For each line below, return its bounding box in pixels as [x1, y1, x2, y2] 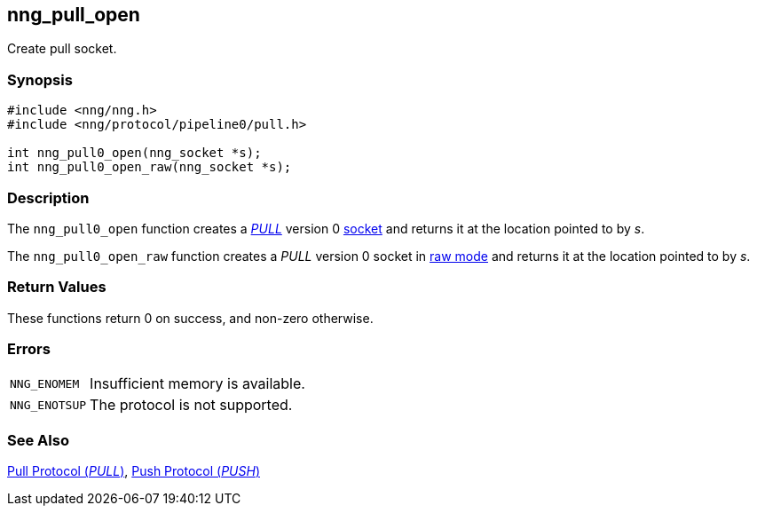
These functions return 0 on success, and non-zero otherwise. [7, 310, 374, 326]
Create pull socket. [7, 41, 117, 57]
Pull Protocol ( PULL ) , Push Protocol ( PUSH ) [7, 463, 260, 479]
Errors [7, 340, 51, 359]
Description [7, 188, 90, 207]
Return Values [7, 278, 106, 296]
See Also [7, 430, 69, 449]
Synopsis [7, 70, 73, 89]
